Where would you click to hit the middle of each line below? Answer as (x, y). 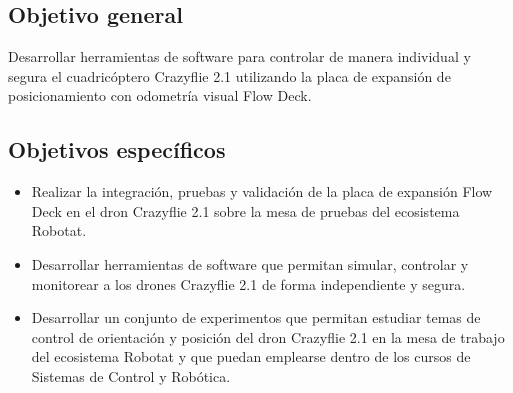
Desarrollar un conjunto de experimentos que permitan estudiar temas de (256, 317)
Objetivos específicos (117, 149)
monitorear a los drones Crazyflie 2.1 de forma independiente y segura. (248, 283)
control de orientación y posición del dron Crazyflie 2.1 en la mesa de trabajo (268, 336)
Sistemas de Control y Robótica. (131, 375)
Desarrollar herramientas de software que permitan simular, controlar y (250, 263)
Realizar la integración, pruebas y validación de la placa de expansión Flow (262, 191)
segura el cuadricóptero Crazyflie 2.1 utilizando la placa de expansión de (229, 75)
